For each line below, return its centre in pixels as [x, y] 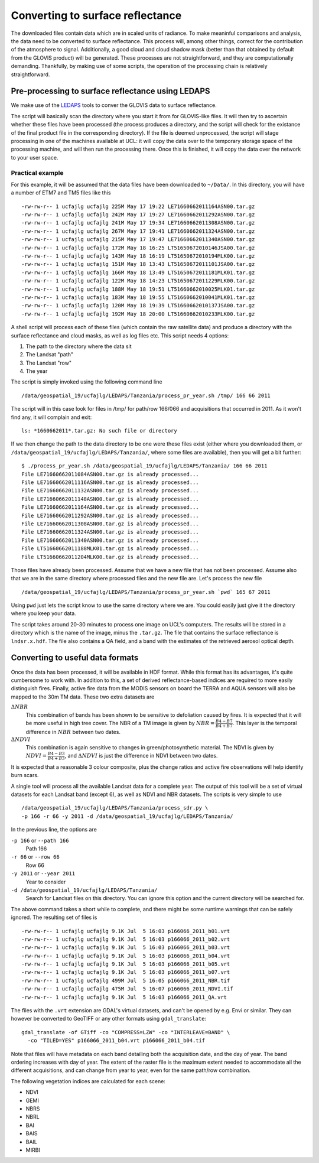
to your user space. [35, 157]
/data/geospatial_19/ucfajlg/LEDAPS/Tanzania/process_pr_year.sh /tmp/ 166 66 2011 [146, 395]
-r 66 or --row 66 [35, 857]
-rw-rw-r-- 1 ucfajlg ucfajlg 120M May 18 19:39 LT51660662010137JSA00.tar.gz [138, 306]
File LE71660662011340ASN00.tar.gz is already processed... [110, 540]
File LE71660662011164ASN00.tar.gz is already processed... [110, 507]
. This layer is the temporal [265, 723]
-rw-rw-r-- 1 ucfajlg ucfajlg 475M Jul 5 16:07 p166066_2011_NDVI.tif [127, 989]
